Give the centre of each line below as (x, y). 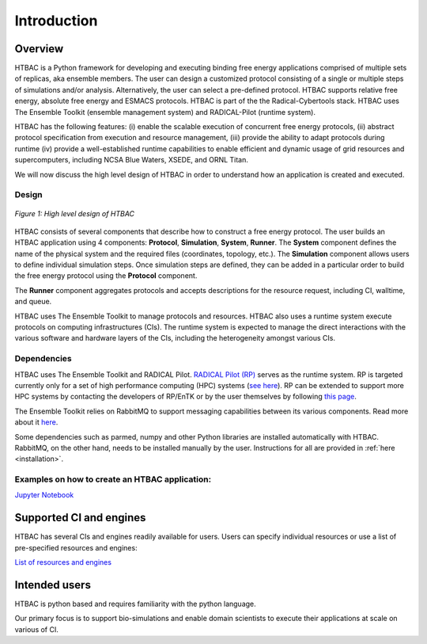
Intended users (53, 585)
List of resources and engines (63, 562)
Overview (39, 49)
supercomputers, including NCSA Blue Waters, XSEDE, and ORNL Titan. (132, 160)
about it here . (36, 422)
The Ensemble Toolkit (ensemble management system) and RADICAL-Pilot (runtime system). (165, 112)
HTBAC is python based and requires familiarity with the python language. (135, 604)
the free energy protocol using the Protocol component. (106, 276)
